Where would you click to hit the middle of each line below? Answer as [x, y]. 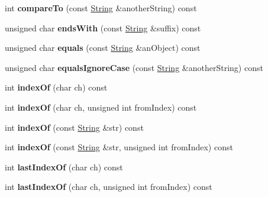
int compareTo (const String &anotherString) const [101, 8]
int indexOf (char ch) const [56, 87]
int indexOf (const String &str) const [74, 127]
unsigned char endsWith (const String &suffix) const [103, 28]
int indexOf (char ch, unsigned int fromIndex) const [101, 107]
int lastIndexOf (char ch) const [64, 167]
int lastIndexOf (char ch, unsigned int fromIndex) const [109, 187]
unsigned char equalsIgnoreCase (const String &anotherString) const [134, 67]
